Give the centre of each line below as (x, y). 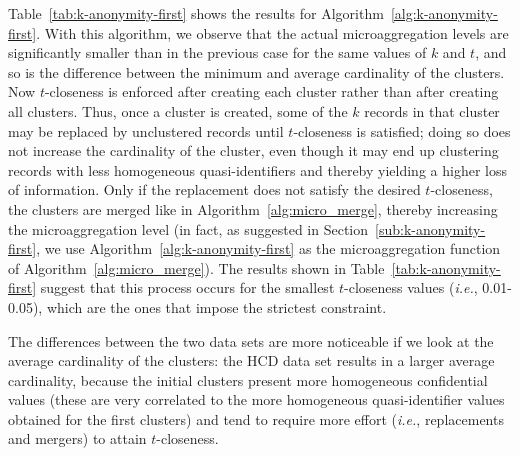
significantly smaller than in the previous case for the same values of (217, 52)
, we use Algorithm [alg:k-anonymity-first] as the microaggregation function (268, 248)
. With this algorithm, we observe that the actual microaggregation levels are (272, 32)
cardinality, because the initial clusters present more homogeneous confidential (248, 379)
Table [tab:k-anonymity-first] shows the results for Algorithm (196, 13)
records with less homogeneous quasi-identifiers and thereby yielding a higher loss (257, 169)
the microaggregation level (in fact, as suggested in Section (188, 228)
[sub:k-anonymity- (430, 228)
